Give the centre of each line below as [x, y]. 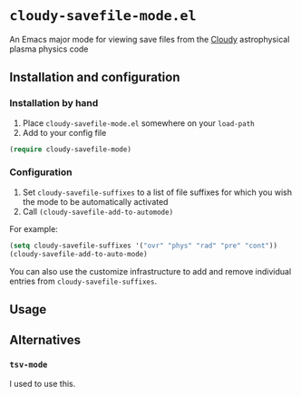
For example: [34, 228]
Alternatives [45, 340]
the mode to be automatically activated [95, 201]
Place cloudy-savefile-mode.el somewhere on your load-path [139, 123]
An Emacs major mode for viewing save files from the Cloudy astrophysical [150, 39]
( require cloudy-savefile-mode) [70, 149]
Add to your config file [64, 132]
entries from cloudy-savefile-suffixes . [83, 281]
